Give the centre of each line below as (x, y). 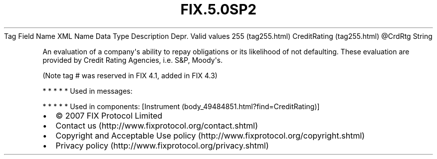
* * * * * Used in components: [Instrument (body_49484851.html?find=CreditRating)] (181, 106)
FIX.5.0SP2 (218, 9)
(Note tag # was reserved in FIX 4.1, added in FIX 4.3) (130, 75)
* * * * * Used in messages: (88, 91)
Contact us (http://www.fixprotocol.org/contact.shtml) (157, 125)
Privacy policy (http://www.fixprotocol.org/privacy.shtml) (162, 145)
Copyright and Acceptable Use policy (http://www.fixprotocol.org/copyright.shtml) (210, 135)
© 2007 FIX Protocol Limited (109, 115)
